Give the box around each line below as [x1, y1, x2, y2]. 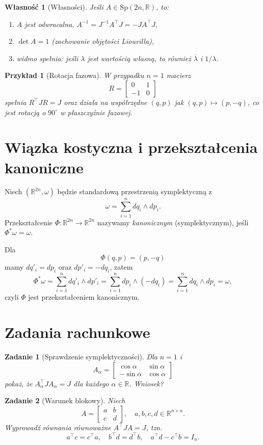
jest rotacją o [5, 107, 46, 117]
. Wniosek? [129, 378, 164, 388]
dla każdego [73, 378, 109, 388]
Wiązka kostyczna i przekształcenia [5, 137, 258, 158]
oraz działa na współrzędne [64, 96, 147, 107]
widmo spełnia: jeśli [16, 53, 78, 63]
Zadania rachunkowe [5, 322, 150, 343]
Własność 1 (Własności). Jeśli [5, 2, 103, 12]
